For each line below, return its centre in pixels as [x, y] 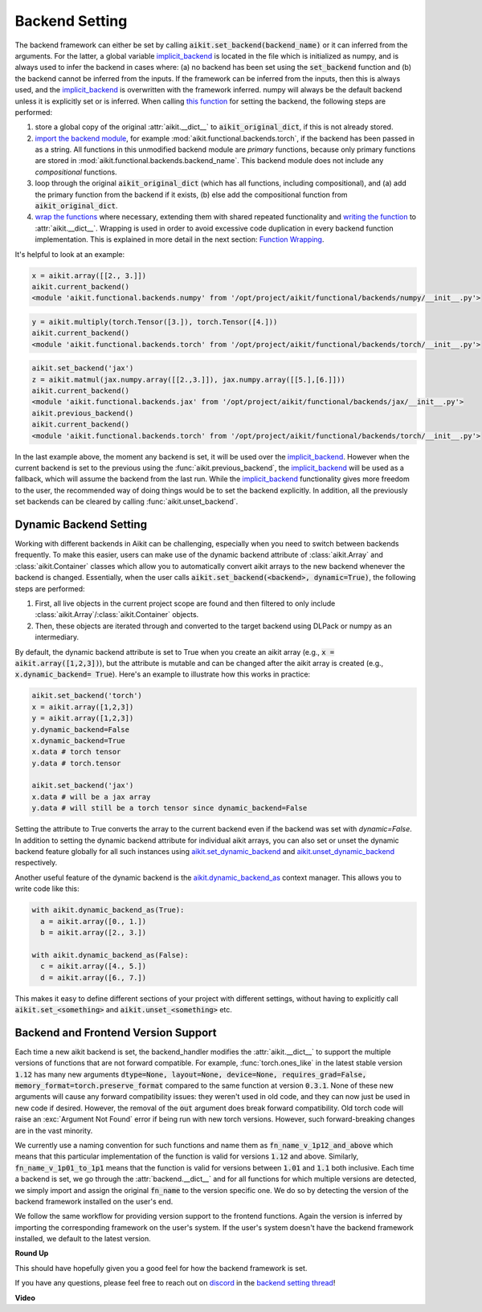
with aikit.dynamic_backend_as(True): [108, 910]
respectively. [36, 863]
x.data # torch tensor [76, 752]
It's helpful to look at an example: [70, 254]
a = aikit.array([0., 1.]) [94, 921]
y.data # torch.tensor [76, 763]
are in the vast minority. [54, 1130]
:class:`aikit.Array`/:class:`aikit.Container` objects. [117, 615]
